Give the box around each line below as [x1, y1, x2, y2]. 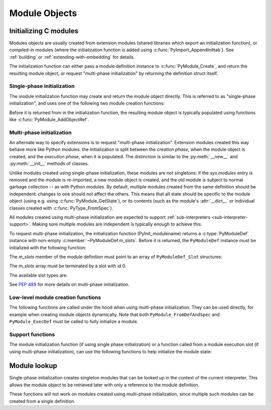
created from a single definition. [9, 398, 75, 404]
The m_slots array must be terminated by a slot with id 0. [9, 263, 126, 269]
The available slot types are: [9, 272, 68, 278]
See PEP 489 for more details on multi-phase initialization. [9, 281, 130, 287]
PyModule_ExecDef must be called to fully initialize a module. [9, 319, 139, 325]
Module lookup [9, 362, 57, 370]
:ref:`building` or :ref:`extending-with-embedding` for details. [9, 54, 135, 60]
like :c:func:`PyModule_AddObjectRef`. [9, 116, 90, 123]
